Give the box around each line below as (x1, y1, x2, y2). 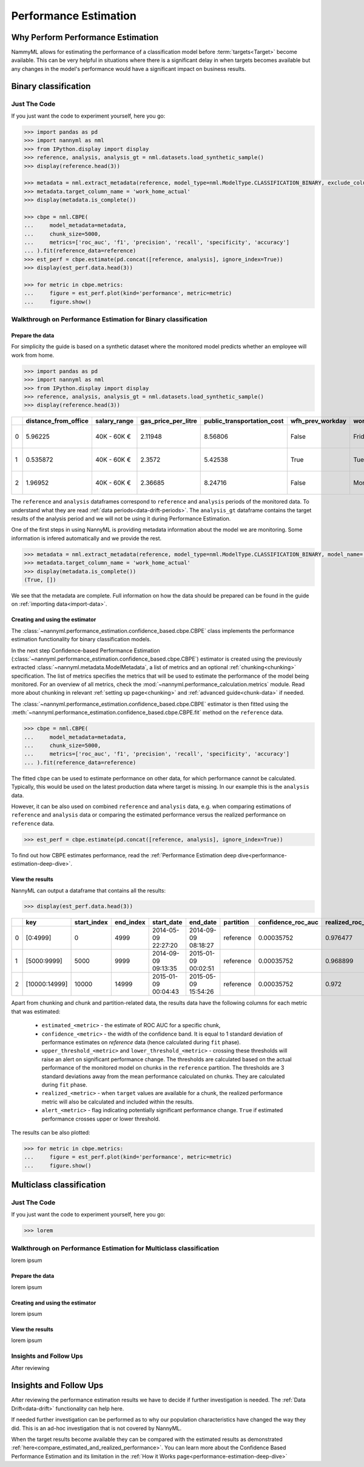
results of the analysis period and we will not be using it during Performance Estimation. (11, 515, 231, 522)
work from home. (11, 351, 55, 359)
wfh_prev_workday (290, 417, 347, 425)
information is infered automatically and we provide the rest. (11, 535, 162, 542)
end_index (114, 918, 146, 926)
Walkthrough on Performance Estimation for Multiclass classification (11, 1244, 220, 1252)
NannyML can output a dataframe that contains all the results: (11, 886, 166, 894)
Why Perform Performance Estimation (11, 32, 159, 42)
